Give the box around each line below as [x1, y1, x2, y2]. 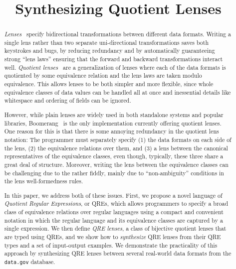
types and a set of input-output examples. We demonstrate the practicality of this [4, 241, 218, 249]
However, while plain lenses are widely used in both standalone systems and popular [4, 110, 224, 119]
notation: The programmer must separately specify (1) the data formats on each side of [4, 135, 232, 143]
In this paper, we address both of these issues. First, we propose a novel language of [4, 191, 223, 199]
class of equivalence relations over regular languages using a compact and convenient [4, 208, 224, 216]
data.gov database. [4, 258, 55, 266]
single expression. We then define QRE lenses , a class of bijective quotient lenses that [4, 224, 227, 233]
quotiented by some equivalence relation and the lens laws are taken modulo [4, 71, 202, 80]
